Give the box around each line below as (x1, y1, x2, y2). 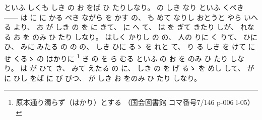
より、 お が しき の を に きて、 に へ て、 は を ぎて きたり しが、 (13, 22, 238, 32)
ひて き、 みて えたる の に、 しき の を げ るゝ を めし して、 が (39, 63, 254, 73)
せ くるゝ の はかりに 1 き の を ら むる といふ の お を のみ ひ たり (4, 51, 228, 63)
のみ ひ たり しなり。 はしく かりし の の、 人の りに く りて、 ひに (32, 31, 257, 42)
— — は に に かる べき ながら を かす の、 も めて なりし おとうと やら (4, 12, 242, 22)
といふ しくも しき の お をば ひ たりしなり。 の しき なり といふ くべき (4, 2, 244, 12)
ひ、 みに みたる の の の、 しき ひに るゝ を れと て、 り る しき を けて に (4, 41, 255, 52)
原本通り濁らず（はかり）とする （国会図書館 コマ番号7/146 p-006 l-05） (16, 97, 254, 107)
